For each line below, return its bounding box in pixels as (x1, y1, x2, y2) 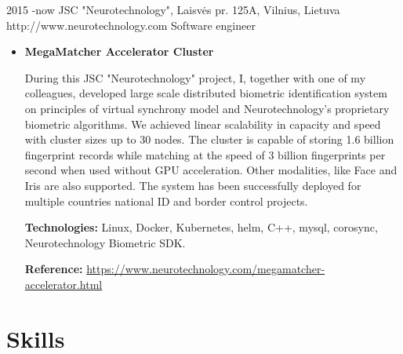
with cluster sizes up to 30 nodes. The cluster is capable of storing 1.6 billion (24, 131, 394, 148)
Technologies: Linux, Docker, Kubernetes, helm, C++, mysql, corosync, (24, 219, 378, 235)
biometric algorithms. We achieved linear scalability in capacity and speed (24, 115, 381, 132)
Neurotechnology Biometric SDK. (24, 234, 186, 250)
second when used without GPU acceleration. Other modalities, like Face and (24, 162, 398, 178)
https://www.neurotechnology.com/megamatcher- (86, 261, 325, 277)
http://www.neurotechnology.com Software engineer (6, 16, 256, 33)
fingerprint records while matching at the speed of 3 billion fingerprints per (24, 146, 386, 162)
